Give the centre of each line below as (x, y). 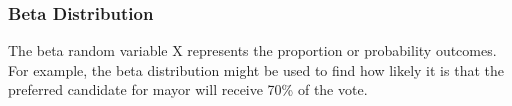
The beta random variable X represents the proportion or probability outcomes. (252, 50)
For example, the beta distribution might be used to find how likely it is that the (256, 69)
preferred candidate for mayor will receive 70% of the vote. (188, 89)
